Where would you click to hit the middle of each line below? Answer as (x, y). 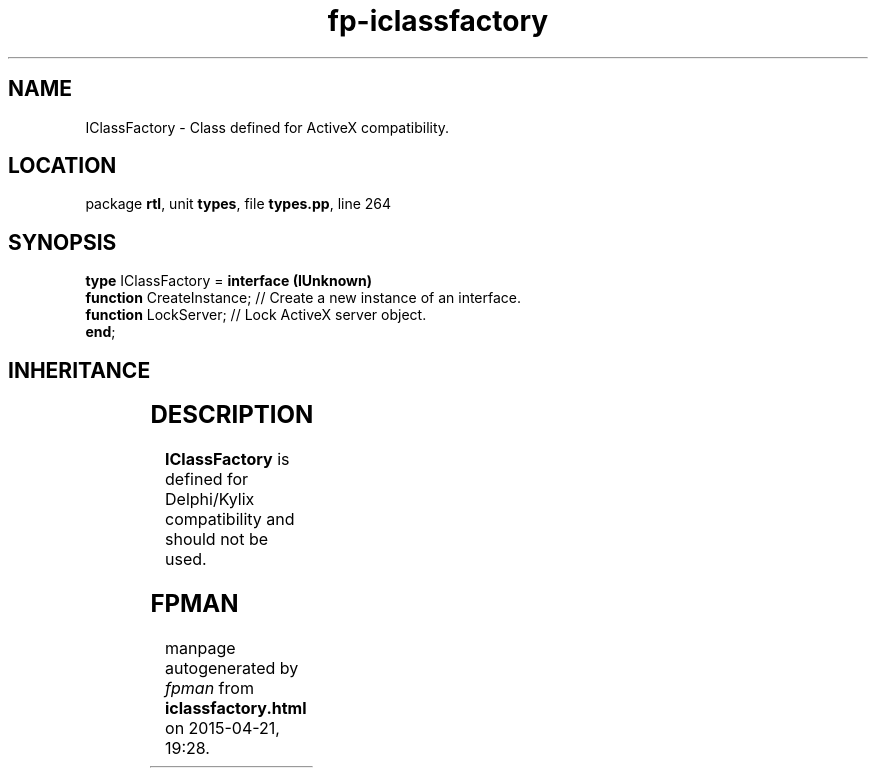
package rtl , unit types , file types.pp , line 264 (238, 204)
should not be (217, 539)
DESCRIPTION (232, 415)
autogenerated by (232, 667)
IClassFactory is (227, 459)
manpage (200, 647)
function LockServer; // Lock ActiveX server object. (256, 315)
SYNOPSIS (62, 242)
